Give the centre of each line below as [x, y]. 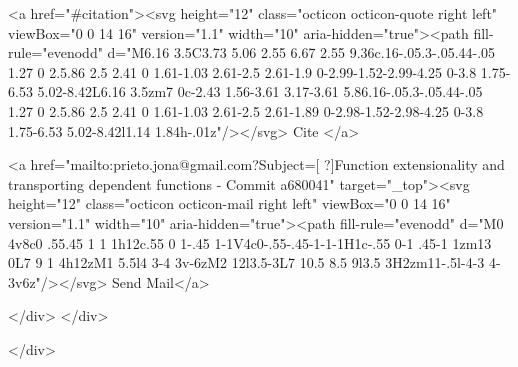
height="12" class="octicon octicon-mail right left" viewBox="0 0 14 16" [229, 203]
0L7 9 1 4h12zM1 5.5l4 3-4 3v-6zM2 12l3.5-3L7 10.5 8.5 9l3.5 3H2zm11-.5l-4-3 [246, 262]
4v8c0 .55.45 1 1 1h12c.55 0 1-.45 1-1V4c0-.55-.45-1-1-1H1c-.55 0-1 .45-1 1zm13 [250, 242]
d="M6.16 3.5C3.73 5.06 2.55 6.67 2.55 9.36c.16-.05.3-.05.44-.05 [301, 52]
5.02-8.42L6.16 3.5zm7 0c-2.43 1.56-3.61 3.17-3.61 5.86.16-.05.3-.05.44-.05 [260, 91]
